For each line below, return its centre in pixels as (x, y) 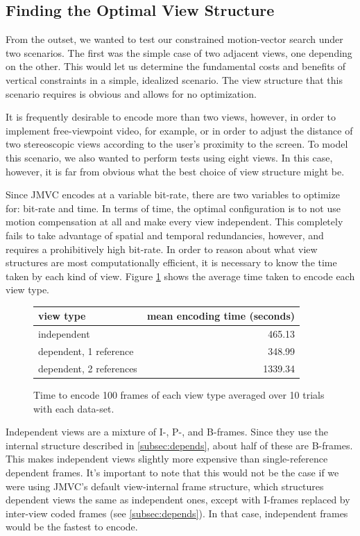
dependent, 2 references (88, 368)
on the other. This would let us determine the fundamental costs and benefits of (176, 66)
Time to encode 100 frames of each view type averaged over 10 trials (179, 395)
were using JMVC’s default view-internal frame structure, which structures (165, 486)
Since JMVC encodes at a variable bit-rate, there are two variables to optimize (173, 194)
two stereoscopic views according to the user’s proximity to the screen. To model (177, 144)
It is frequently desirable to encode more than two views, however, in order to (171, 117)
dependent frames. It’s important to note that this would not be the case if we (172, 472)
